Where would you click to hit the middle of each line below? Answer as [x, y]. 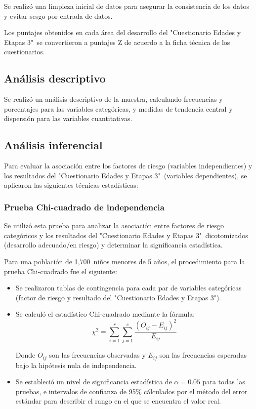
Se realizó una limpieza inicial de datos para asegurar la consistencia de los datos [127, 6]
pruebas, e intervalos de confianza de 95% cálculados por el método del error [131, 391]
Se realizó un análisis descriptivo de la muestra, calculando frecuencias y [113, 99]
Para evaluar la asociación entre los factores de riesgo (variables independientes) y [128, 166]
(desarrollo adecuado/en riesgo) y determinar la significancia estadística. [113, 245]
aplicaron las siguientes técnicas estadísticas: [71, 185]
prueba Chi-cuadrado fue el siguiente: [61, 271]
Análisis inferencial [53, 145]
